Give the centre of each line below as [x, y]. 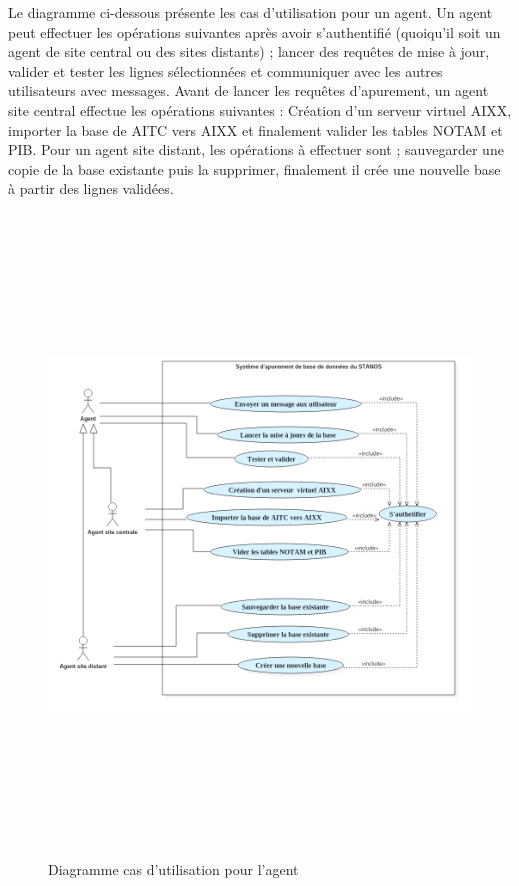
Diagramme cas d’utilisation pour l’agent [173, 869]
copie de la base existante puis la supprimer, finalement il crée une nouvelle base [254, 168]
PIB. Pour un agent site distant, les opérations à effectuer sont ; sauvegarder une [256, 149]
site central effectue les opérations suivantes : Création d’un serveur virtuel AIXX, [260, 109]
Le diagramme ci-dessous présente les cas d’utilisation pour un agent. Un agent [250, 12]
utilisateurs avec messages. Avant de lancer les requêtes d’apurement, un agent [248, 90]
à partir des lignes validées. [91, 188]
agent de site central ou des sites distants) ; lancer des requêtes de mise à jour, [249, 51]
